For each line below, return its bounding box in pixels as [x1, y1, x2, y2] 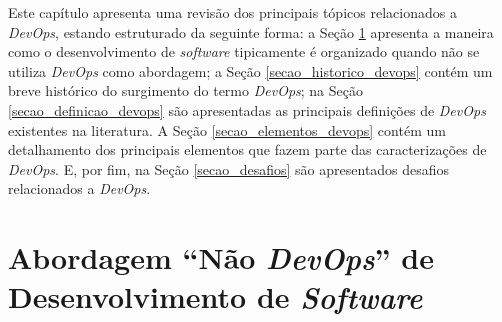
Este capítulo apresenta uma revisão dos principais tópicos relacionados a [8, 2, 457, 22]
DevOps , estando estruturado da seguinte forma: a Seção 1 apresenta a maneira [8, 21, 494, 42]
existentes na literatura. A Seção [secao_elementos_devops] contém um [8, 119, 446, 140]
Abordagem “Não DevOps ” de [8, 237, 434, 279]
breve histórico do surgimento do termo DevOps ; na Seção [8, 80, 363, 101]
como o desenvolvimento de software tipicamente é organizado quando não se [8, 41, 480, 62]
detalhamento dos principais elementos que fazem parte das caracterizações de [8, 139, 487, 160]
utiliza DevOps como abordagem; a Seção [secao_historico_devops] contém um [8, 60, 493, 81]
